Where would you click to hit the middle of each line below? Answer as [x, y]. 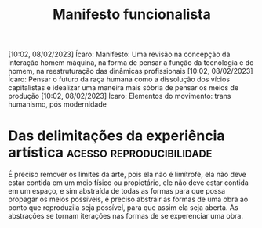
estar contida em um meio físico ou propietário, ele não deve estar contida [128, 183]
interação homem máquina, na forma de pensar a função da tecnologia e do [131, 63]
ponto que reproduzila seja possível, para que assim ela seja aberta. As [123, 208]
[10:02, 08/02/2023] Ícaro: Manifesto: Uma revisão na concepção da [119, 54]
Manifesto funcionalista [132, 14]
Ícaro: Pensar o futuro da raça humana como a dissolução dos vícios [119, 79]
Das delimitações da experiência [116, 136]
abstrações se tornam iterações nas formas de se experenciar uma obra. [126, 216]
